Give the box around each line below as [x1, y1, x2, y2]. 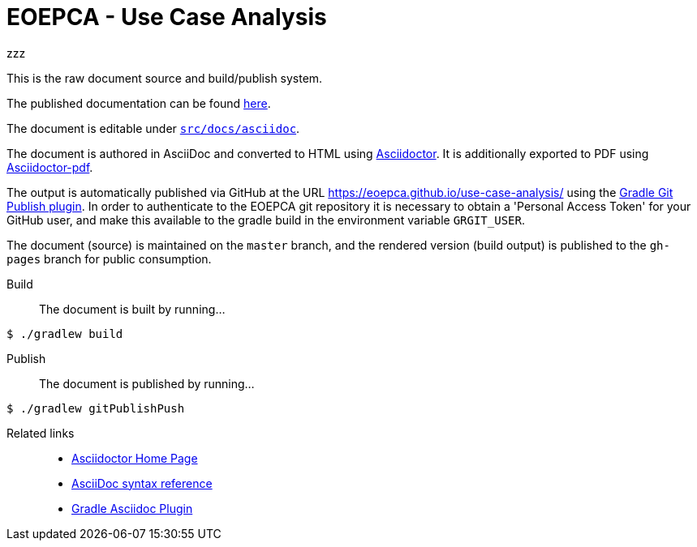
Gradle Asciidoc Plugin [71, 501, 193, 515]
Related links [6, 425, 75, 440]
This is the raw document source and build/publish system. [6, 71, 323, 85]
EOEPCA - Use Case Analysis [6, 3, 327, 31]
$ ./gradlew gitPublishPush [6, 401, 185, 415]
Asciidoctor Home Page [71, 451, 198, 465]
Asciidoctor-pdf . [6, 160, 93, 174]
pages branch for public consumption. [6, 251, 212, 266]
